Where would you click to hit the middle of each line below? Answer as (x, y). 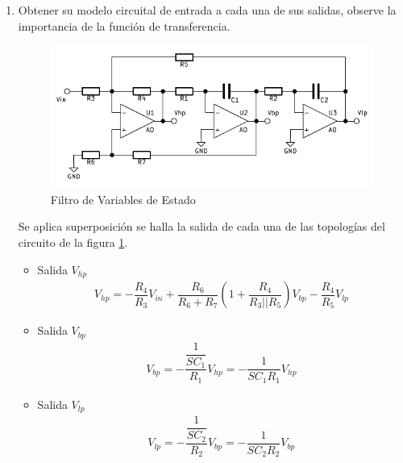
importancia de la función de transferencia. (124, 25)
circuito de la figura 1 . (73, 242)
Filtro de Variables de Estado (123, 199)
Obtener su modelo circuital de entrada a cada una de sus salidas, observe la (207, 10)
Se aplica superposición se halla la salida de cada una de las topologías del (201, 226)
